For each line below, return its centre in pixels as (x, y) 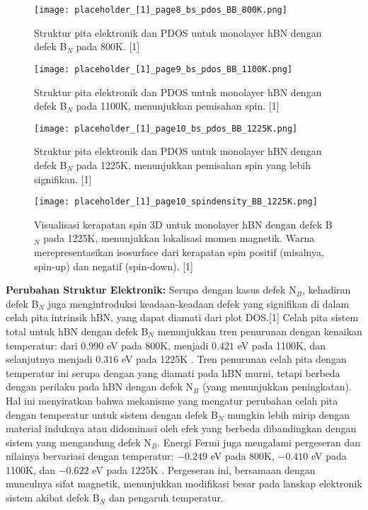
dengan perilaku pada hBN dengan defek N (100, 387)
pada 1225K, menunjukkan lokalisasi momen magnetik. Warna (179, 238)
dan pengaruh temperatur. (166, 498)
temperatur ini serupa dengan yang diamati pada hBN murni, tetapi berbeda (173, 372)
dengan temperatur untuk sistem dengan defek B (112, 414)
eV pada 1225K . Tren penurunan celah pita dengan (234, 359)
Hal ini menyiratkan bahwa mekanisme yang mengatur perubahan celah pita (172, 400)
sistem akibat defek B (53, 498)
